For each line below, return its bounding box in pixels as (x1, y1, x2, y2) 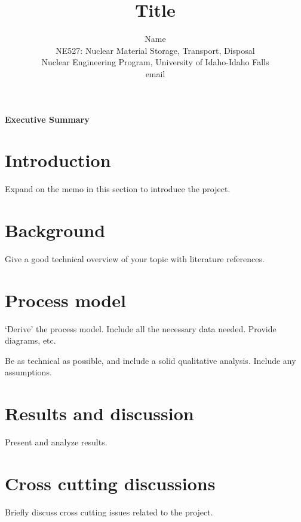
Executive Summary (5, 113, 90, 125)
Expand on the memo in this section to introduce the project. (5, 183, 231, 195)
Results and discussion (5, 401, 194, 426)
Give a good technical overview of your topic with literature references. (5, 252, 265, 265)
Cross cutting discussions (5, 471, 216, 495)
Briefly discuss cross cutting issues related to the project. (5, 505, 213, 518)
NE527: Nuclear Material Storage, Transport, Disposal (56, 44, 255, 56)
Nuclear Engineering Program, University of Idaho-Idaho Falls (41, 56, 269, 68)
